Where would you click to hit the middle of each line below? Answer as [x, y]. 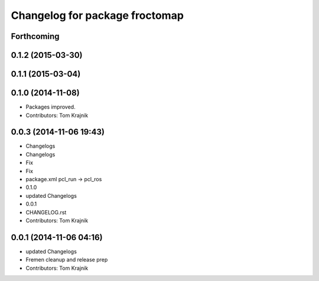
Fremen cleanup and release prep [67, 260]
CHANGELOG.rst [46, 212]
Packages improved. [51, 107]
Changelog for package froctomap [97, 15]
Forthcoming [35, 36]
